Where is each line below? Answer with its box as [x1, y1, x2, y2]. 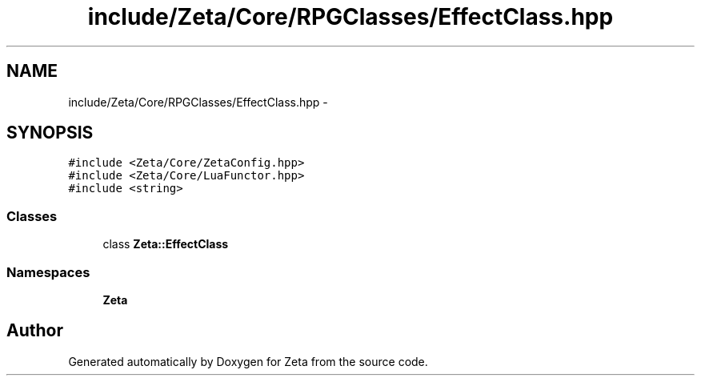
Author [6, 320, 63, 341]
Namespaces [6, 263, 90, 280]
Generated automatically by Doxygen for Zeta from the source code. [68, 354, 428, 368]
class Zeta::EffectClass [102, 237, 229, 251]
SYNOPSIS [6, 123, 94, 143]
